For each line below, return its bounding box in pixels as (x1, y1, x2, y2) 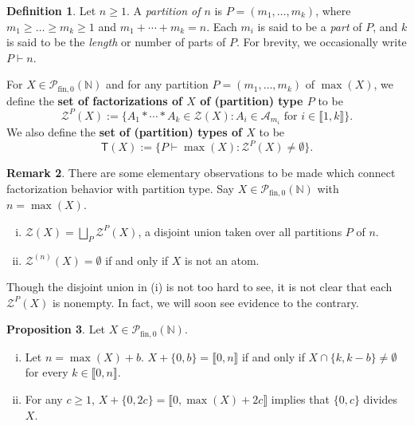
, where (315, 2, 351, 18)
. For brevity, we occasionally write (236, 34, 407, 50)
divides (363, 390, 398, 407)
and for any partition (106, 76, 209, 93)
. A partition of (126, 2, 201, 18)
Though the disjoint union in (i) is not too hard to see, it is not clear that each (6, 278, 393, 295)
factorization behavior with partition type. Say (6, 179, 235, 196)
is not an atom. (185, 251, 260, 268)
